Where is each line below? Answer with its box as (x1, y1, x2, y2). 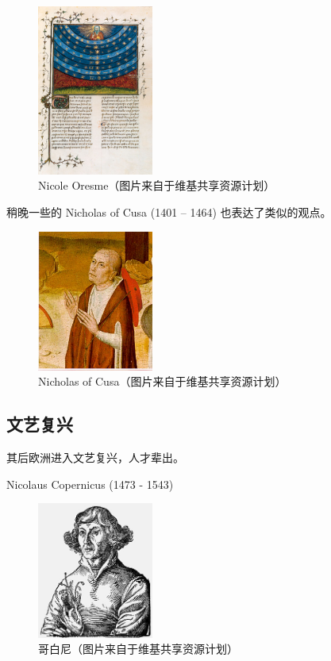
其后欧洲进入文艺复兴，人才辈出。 (6, 449, 184, 466)
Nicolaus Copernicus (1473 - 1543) (6, 475, 174, 492)
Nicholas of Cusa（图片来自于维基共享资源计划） (38, 373, 287, 390)
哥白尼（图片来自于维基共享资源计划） (38, 640, 238, 657)
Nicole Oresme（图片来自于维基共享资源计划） (38, 177, 275, 194)
